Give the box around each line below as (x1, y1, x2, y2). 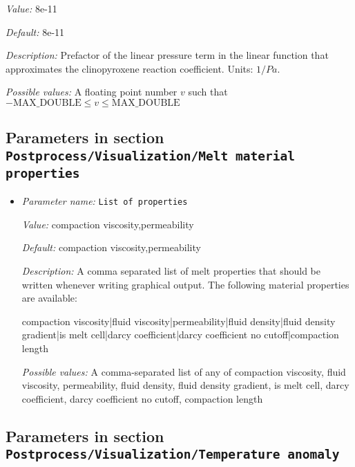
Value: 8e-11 (6, 1, 57, 15)
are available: (21, 291, 77, 305)
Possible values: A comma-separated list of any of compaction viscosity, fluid (21, 364, 346, 378)
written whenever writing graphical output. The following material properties (21, 277, 349, 291)
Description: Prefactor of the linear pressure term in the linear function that (6, 48, 329, 62)
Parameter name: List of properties (21, 194, 188, 208)
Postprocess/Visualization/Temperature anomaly (6, 447, 340, 462)
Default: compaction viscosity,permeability (21, 240, 201, 255)
